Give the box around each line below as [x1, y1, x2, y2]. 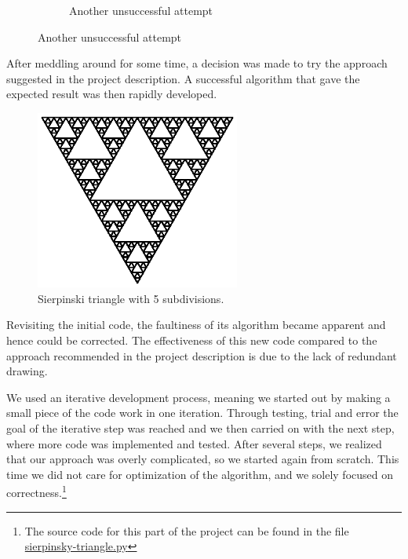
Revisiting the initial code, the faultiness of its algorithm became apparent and [6, 316, 386, 333]
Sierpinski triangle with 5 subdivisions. [38, 290, 224, 306]
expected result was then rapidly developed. [6, 86, 217, 102]
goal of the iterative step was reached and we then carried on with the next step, [6, 419, 395, 436]
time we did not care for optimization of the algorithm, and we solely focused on [6, 466, 393, 482]
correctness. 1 [6, 482, 67, 500]
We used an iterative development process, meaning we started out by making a [6, 389, 391, 405]
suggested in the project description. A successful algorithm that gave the [6, 70, 360, 86]
